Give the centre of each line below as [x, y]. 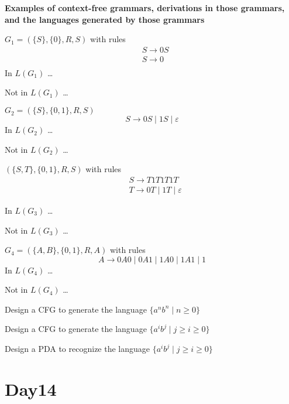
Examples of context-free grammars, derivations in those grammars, [145, 8]
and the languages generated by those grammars [105, 19]
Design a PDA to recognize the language [78, 349]
